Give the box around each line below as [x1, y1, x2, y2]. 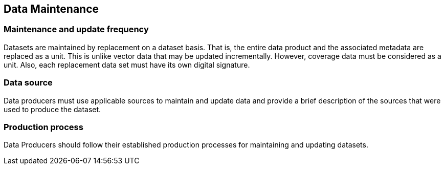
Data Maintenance [4, 3, 99, 15]
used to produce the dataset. [4, 104, 101, 114]
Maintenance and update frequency [4, 24, 149, 35]
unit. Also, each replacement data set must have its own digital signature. [4, 60, 250, 69]
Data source [4, 77, 53, 88]
